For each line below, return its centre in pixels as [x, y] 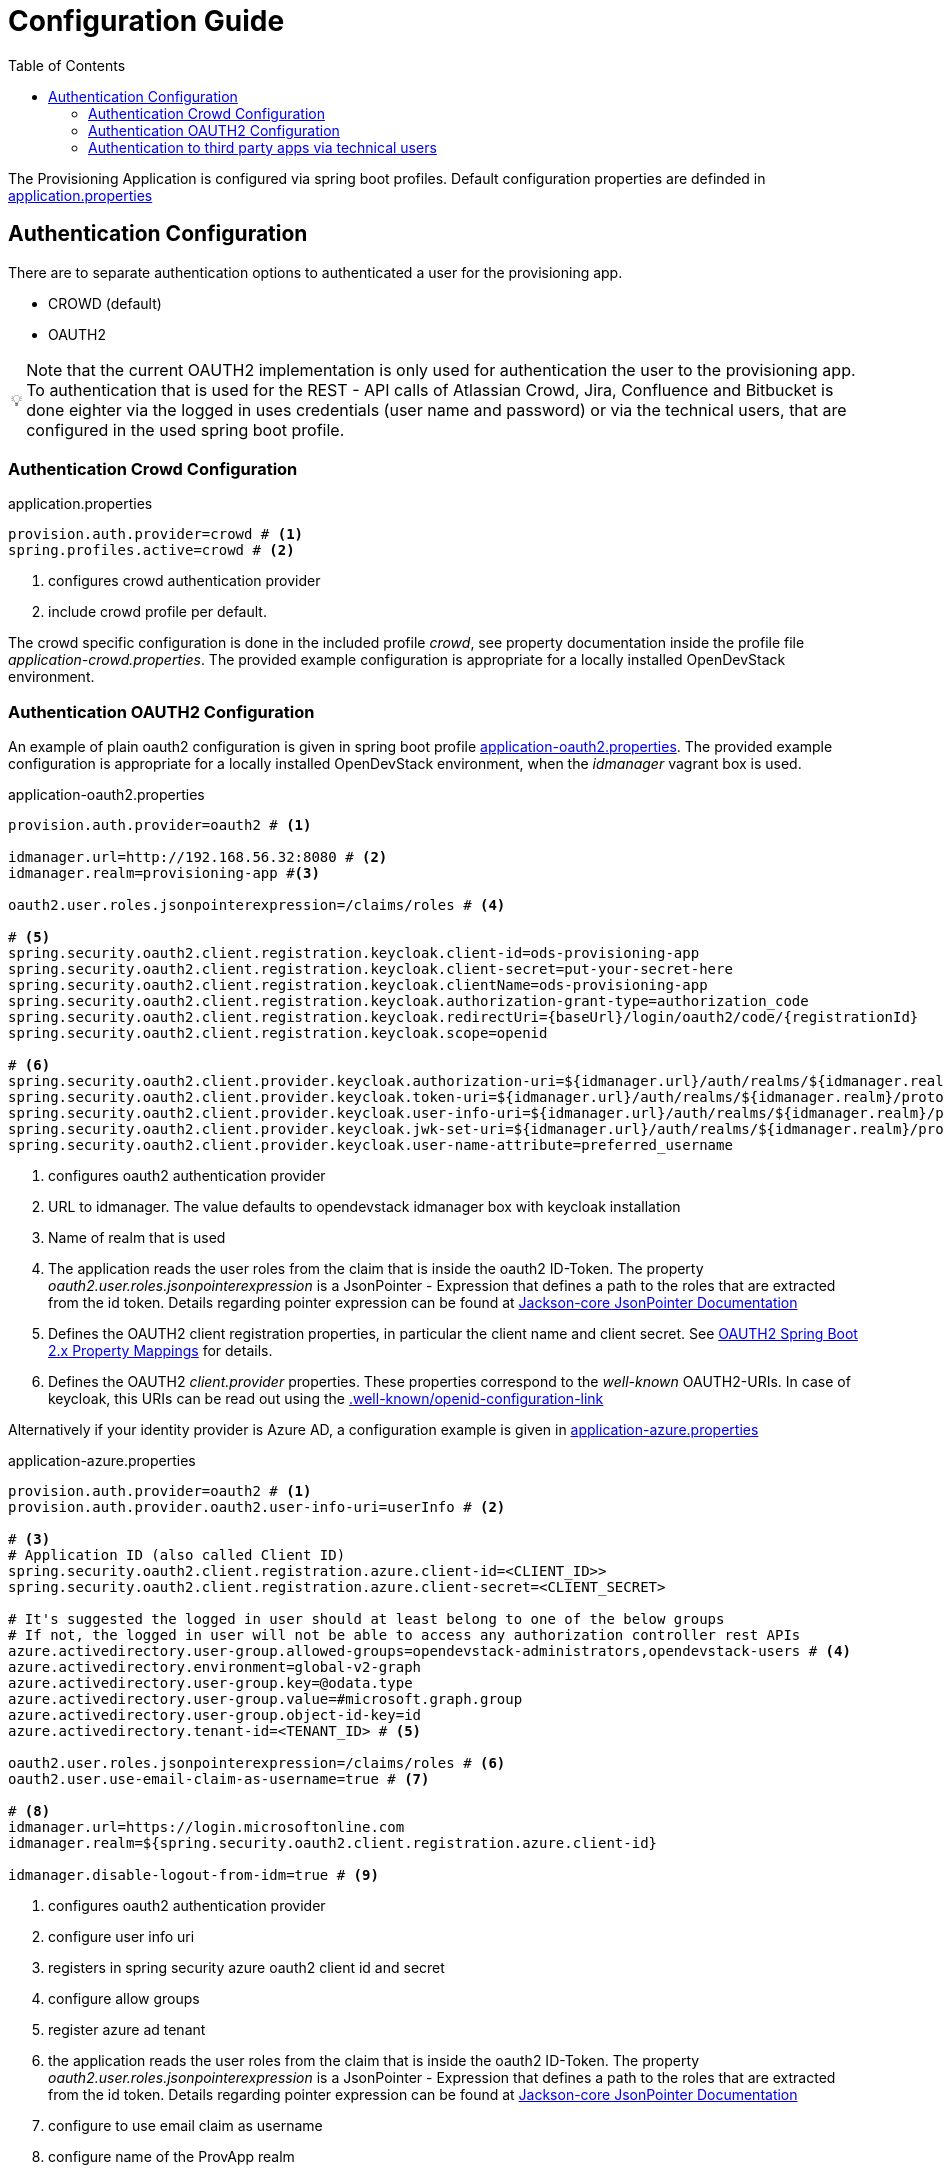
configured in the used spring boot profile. [185, 429]
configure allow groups [124, 1999]
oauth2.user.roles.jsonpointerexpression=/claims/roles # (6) [257, 1763]
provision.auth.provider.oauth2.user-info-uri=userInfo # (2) [257, 1507]
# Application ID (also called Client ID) [177, 1555]
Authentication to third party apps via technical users [262, 147]
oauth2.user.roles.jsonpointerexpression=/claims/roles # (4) [257, 905]
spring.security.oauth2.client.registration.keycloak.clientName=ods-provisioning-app [358, 985]
